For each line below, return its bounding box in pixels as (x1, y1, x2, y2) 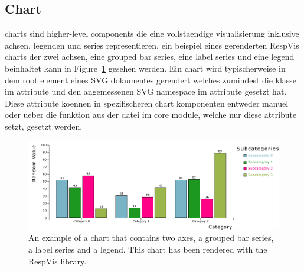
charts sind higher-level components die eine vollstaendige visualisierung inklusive (5, 27, 299, 40)
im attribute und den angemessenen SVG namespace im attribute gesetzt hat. (5, 85, 287, 98)
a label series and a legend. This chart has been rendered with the (28, 243, 267, 256)
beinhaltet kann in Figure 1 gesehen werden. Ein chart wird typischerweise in (5, 62, 286, 74)
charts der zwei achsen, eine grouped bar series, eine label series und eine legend (5, 50, 295, 63)
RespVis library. (28, 254, 87, 267)
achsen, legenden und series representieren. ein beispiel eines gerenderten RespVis (5, 38, 299, 51)
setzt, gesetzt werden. (5, 120, 83, 132)
